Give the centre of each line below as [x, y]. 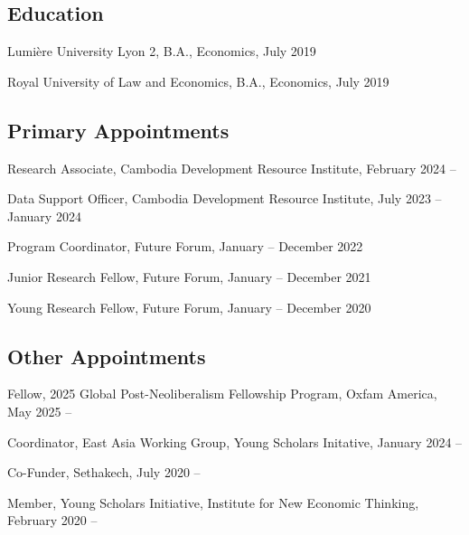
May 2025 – [40, 411]
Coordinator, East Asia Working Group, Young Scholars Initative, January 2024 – [235, 441]
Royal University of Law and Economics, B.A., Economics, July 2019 [198, 81]
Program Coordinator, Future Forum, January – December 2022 [185, 246]
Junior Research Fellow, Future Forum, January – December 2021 [189, 276]
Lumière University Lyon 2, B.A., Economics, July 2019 [162, 51]
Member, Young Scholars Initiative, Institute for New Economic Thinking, [213, 502]
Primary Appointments [118, 130]
